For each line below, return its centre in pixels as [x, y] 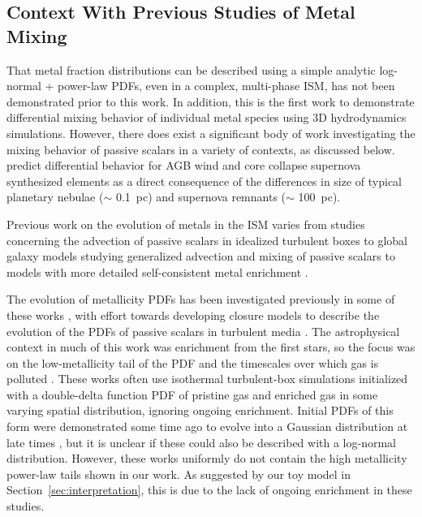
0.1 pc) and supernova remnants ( [201, 197]
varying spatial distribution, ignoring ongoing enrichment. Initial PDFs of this [200, 410]
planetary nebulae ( [55, 197]
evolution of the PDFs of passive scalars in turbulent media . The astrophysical [203, 331]
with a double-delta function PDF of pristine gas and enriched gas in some [192, 394]
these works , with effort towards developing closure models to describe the [193, 315]
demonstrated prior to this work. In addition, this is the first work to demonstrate [211, 101]
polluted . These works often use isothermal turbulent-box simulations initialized [207, 379]
